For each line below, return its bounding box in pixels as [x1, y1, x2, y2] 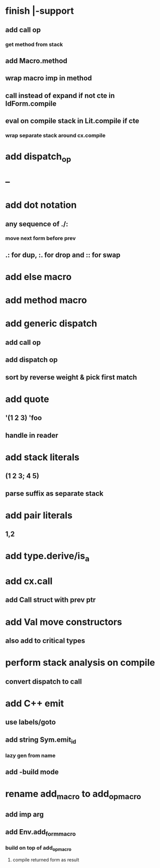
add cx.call [5, 575, 52, 587]
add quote [5, 393, 49, 405]
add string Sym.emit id [5, 735, 76, 745]
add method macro [5, 294, 87, 306]
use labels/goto [5, 718, 56, 726]
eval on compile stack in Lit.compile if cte [5, 116, 139, 125]
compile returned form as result [12, 857, 79, 863]
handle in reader [5, 431, 59, 439]
